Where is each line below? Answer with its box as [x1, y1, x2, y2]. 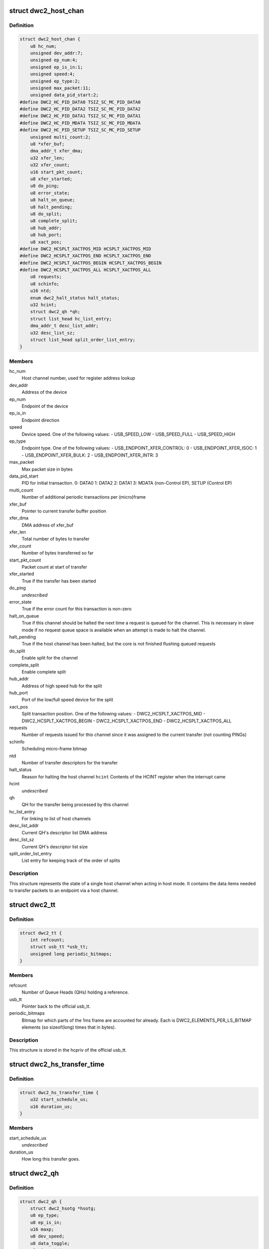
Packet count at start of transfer [21, 564, 87, 570]
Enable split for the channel [21, 655, 78, 661]
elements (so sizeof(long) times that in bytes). [21, 1024, 116, 1030]
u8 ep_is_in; [30, 1220, 62, 1225]
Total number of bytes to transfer [21, 536, 90, 542]
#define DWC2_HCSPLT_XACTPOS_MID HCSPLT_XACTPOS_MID [19, 246, 151, 252]
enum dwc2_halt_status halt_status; [30, 295, 120, 301]
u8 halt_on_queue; [30, 197, 75, 203]
